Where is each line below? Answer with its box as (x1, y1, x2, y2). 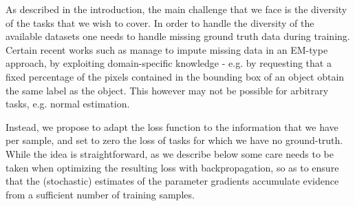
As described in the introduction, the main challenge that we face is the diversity (6, 2, 347, 16)
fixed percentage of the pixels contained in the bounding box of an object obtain (6, 69, 345, 83)
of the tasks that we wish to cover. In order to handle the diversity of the (6, 15, 314, 30)
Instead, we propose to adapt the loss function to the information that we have (6, 119, 338, 134)
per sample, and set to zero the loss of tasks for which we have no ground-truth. (6, 133, 343, 147)
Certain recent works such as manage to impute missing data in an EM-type (6, 42, 328, 56)
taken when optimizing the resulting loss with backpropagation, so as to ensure (6, 160, 339, 174)
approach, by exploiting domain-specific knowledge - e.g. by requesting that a (6, 56, 332, 70)
